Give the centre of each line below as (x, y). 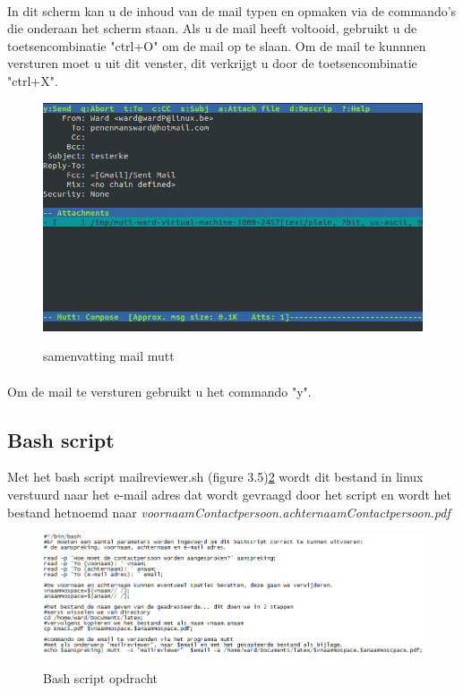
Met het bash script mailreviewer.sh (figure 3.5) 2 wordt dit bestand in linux (215, 477)
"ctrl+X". (33, 80)
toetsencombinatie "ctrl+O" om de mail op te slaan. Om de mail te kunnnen (217, 45)
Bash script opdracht (100, 678)
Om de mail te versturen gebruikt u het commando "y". (159, 391)
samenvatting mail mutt (109, 356)
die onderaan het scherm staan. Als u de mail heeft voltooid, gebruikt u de (212, 28)
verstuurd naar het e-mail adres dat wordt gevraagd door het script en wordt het (230, 494)
